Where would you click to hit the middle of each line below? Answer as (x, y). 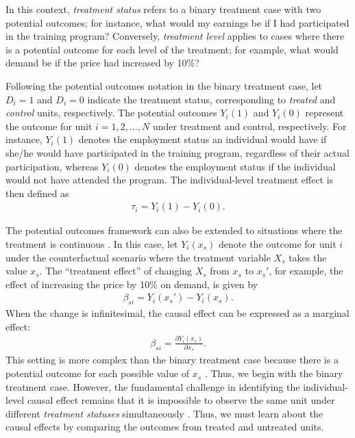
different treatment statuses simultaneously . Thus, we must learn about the (164, 413)
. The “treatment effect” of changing (116, 271)
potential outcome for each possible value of (98, 373)
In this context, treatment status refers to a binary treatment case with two (163, 9)
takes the (308, 257)
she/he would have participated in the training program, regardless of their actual (177, 152)
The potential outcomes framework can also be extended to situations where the (174, 230)
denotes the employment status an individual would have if (203, 139)
